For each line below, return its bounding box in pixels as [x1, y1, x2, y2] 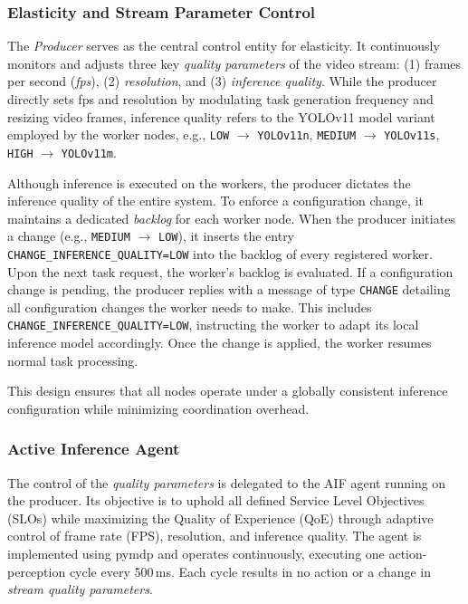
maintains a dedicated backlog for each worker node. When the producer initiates [7, 208, 455, 227]
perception [7, 561, 66, 580]
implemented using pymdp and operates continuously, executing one [7, 544, 385, 563]
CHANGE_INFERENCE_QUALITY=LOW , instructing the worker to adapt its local [7, 315, 419, 334]
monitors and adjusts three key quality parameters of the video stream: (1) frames [7, 53, 462, 72]
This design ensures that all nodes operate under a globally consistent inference [7, 381, 448, 400]
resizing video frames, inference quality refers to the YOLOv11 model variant [7, 107, 435, 126]
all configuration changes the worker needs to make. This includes [7, 297, 372, 316]
